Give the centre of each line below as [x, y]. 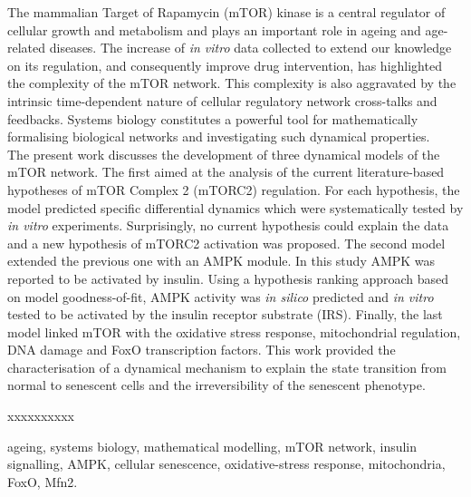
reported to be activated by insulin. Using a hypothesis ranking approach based [228, 278]
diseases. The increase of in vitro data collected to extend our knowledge [250, 48]
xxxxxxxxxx [41, 416]
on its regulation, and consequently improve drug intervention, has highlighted [225, 65]
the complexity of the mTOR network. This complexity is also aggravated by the [232, 83]
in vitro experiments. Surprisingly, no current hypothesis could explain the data [228, 225]
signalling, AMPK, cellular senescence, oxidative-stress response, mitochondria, [226, 464]
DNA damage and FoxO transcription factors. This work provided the [202, 350]
